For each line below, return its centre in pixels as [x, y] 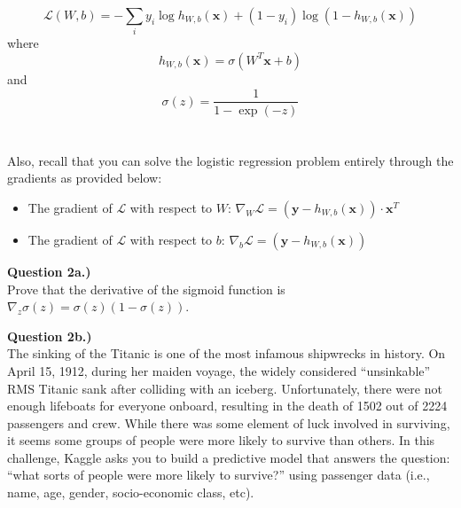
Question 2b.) [50, 336]
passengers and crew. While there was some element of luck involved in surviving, [229, 422]
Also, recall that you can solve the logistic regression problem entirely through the [230, 160]
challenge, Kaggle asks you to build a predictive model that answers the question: [229, 457]
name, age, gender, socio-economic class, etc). [131, 492]
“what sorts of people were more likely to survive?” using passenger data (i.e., [219, 475]
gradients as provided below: [85, 178]
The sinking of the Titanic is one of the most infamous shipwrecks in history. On [227, 353]
